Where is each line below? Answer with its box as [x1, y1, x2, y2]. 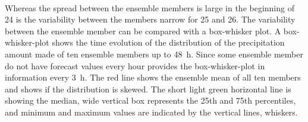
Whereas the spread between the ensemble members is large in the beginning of [5, 1, 294, 14]
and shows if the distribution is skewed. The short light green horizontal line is [5, 82, 291, 95]
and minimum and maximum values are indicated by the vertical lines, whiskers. [5, 105, 298, 118]
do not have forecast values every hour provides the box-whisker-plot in [5, 59, 265, 72]
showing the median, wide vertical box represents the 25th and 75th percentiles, [5, 94, 296, 107]
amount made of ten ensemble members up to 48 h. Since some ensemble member [5, 47, 303, 60]
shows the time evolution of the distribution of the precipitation [52, 36, 285, 49]
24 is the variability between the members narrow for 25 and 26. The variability [5, 13, 296, 25]
